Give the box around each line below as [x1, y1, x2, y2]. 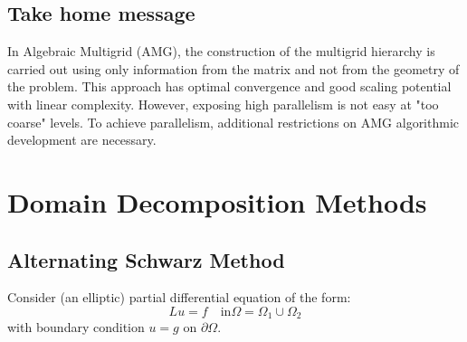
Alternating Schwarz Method [7, 245, 285, 273]
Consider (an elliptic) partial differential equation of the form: [7, 288, 351, 307]
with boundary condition [7, 318, 145, 337]
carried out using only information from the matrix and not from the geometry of [7, 59, 460, 78]
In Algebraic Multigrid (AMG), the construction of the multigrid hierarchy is [7, 42, 435, 61]
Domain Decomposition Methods [7, 183, 427, 220]
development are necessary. [7, 130, 157, 149]
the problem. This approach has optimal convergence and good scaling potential [7, 77, 452, 96]
